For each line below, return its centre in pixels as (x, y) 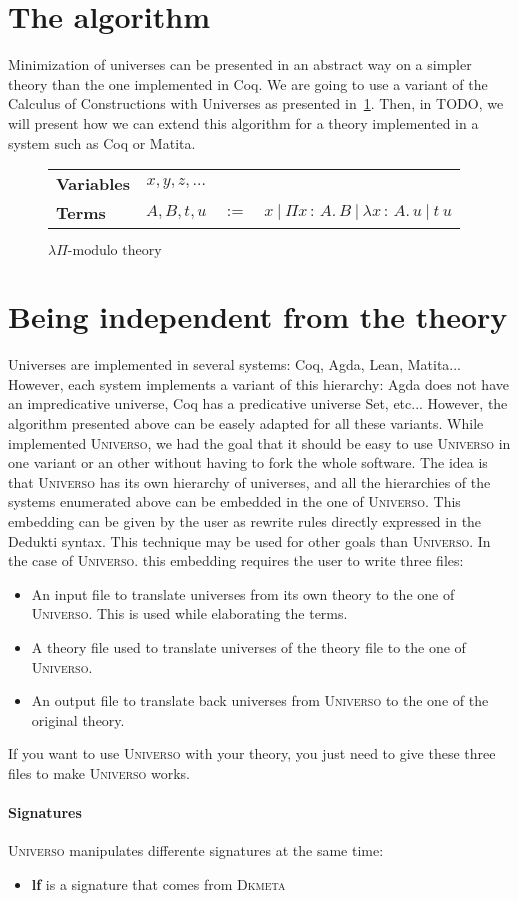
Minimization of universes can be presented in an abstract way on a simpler (240, 64)
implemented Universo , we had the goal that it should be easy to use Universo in (259, 442)
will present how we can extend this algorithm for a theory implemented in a (243, 122)
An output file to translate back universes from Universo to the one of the (260, 700)
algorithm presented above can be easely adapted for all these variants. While (246, 423)
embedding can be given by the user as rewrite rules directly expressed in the (245, 520)
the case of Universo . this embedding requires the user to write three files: (236, 560)
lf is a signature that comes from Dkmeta (158, 883)
